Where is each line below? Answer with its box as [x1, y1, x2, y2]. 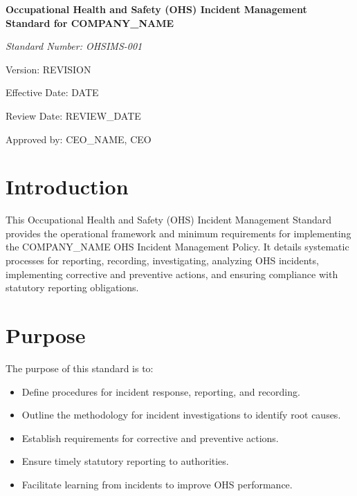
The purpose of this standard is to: [6, 360, 154, 375]
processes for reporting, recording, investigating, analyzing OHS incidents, [6, 253, 319, 268]
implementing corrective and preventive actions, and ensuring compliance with [6, 266, 338, 281]
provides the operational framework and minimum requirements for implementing [6, 226, 351, 240]
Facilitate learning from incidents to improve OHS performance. [21, 477, 293, 491]
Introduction [6, 172, 129, 201]
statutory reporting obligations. [6, 280, 139, 295]
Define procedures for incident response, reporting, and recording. [21, 384, 300, 398]
